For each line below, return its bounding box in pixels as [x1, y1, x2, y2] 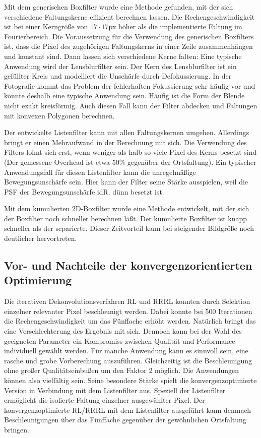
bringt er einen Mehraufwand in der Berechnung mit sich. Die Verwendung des [4, 137, 247, 147]
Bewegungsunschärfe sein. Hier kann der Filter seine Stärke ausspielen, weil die [4, 176, 248, 187]
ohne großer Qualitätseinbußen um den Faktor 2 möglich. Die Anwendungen [4, 365, 239, 376]
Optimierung [4, 272, 72, 288]
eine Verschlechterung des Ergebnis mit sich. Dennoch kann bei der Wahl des [4, 326, 242, 336]
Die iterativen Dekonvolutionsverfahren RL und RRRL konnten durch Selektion [4, 296, 250, 306]
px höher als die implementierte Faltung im [108, 21, 242, 32]
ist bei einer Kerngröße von [4, 21, 88, 32]
